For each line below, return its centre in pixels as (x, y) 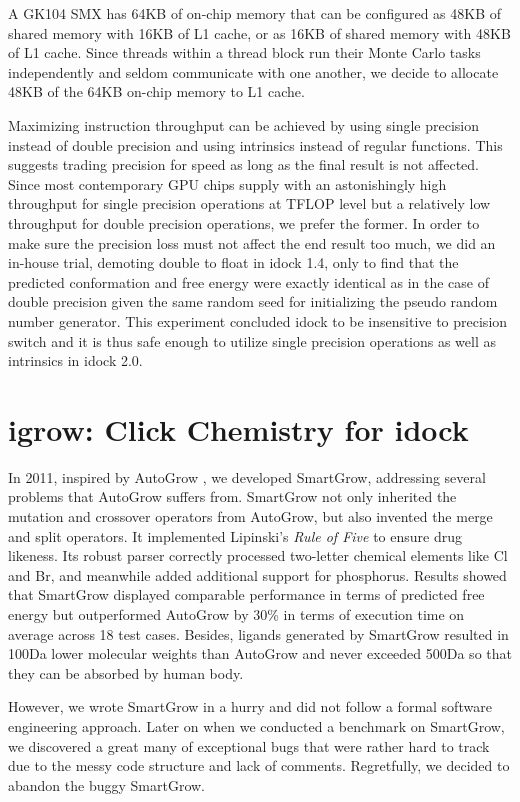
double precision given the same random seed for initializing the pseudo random (253, 301)
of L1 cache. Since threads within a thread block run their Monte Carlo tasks (244, 52)
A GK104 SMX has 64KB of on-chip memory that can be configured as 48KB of (255, 13)
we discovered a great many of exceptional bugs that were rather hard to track (249, 745)
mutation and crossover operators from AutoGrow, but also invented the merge (250, 516)
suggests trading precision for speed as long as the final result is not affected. (243, 164)
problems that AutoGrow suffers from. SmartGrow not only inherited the (232, 496)
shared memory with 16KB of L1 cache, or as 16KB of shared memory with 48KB (259, 32)
